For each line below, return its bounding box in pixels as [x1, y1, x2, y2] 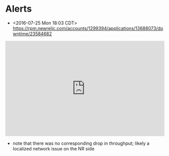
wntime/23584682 [12, 30, 52, 37]
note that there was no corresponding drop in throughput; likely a [12, 140, 150, 146]
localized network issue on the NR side [12, 145, 95, 151]
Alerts [5, 3, 32, 15]
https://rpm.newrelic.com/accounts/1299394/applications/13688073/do [12, 25, 163, 31]
